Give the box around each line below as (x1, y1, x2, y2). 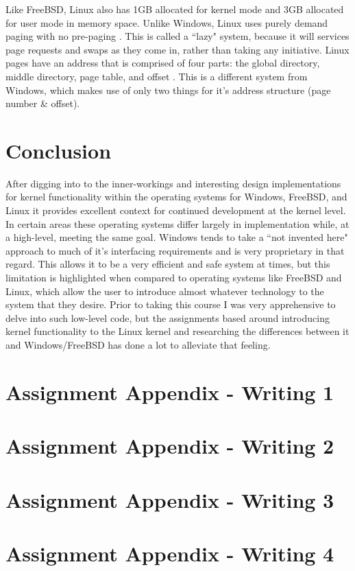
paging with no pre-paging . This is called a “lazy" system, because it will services (5, 29, 350, 43)
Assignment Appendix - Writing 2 (5, 432, 334, 460)
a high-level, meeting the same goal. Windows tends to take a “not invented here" (5, 230, 348, 244)
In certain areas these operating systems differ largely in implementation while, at (5, 216, 350, 231)
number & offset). (5, 96, 80, 110)
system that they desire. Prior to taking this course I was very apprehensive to (5, 297, 336, 312)
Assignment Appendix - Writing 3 (5, 485, 334, 513)
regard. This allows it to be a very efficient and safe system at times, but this (5, 257, 330, 271)
